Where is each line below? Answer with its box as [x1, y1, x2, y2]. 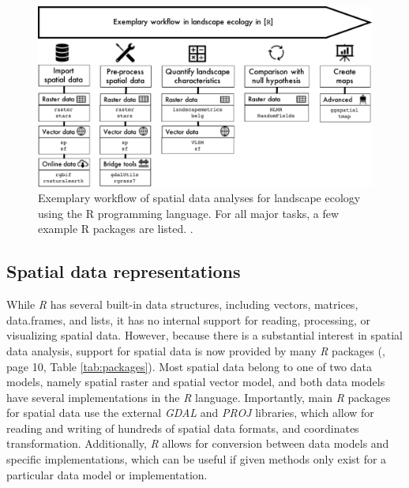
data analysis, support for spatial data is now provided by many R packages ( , [6, 342, 385, 358]
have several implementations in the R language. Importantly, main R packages [6, 389, 391, 405]
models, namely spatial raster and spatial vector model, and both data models [6, 374, 385, 390]
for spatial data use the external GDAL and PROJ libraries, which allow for [6, 404, 374, 421]
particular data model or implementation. [6, 466, 208, 482]
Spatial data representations [6, 259, 241, 283]
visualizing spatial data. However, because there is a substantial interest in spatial [6, 327, 403, 343]
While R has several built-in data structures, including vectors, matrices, [6, 296, 358, 313]
